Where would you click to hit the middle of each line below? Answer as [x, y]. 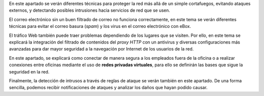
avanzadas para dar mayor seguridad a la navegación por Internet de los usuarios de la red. [101, 49]
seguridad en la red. [29, 72]
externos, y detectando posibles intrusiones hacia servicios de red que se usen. [90, 10]
